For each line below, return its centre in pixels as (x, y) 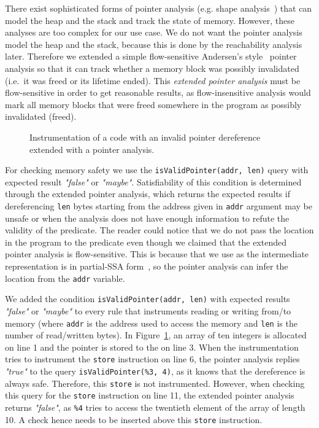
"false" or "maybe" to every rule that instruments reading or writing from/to (148, 310)
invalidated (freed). (41, 116)
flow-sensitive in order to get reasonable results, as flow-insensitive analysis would (158, 92)
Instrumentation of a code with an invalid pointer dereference (145, 137)
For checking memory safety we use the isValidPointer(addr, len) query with (157, 170)
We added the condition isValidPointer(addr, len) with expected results (148, 299)
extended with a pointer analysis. (92, 149)
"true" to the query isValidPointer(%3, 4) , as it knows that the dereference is (155, 371)
